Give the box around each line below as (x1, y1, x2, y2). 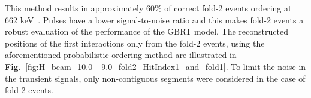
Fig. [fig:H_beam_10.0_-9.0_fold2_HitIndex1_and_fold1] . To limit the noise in (5, 60, 306, 72)
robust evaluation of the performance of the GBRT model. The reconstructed (5, 25, 288, 38)
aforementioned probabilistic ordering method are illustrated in (5, 48, 237, 61)
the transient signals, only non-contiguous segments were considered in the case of (5, 72, 306, 84)
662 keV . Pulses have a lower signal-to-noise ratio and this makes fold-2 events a (5, 13, 304, 26)
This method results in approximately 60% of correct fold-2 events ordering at (5, 2, 292, 14)
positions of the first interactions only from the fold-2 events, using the (5, 36, 265, 49)
